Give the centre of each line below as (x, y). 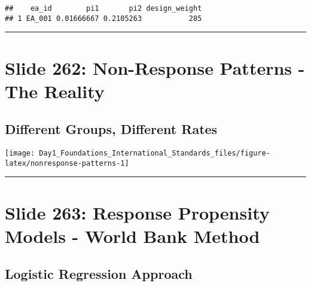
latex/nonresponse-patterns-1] (67, 163)
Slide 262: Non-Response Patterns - (155, 67)
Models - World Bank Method (132, 235)
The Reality (55, 91)
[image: (20, 153)
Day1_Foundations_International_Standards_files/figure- (155, 153)
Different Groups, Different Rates (111, 129)
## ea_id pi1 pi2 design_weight (103, 8)
